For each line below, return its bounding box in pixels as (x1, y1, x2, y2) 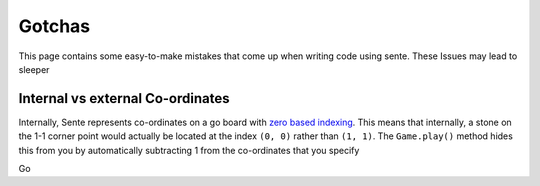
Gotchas (18, 15, 91, 37)
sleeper (18, 63, 50, 75)
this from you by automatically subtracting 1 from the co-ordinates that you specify (18, 144, 360, 156)
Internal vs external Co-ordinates (18, 90, 230, 107)
